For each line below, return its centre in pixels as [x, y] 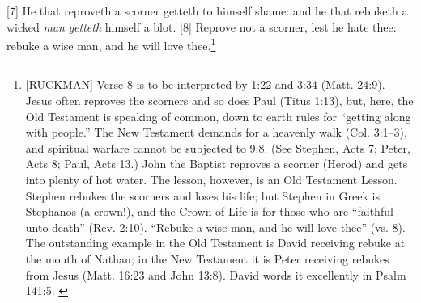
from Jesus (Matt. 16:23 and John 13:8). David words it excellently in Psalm [216, 274]
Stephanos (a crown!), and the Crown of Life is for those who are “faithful [209, 211]
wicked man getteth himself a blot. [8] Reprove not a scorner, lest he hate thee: [202, 26]
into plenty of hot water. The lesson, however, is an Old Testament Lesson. [211, 179]
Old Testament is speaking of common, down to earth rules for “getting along [218, 116]
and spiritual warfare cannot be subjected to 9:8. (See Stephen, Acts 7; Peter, [218, 147]
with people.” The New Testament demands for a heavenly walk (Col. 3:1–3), [216, 132]
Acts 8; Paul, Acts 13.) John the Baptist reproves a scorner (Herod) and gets [217, 164]
